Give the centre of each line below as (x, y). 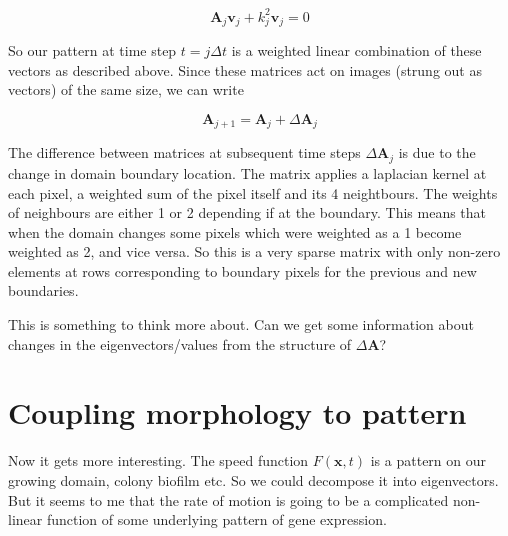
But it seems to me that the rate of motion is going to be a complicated (228, 499)
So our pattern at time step (92, 50)
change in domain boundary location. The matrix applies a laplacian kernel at (247, 172)
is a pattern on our (428, 460)
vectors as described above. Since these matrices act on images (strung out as (245, 69)
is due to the (437, 152)
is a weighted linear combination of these (356, 50)
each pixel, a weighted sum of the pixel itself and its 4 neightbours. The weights (253, 192)
